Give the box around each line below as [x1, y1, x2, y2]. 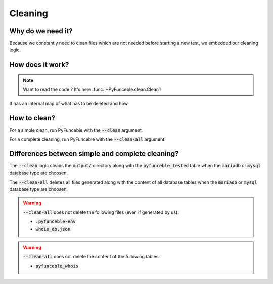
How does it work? [9, 61, 69, 69]
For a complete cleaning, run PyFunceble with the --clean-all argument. [9, 136, 166, 142]
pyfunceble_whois [35, 263, 78, 269]
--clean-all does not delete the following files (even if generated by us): [23, 209, 179, 215]
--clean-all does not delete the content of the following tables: [23, 254, 160, 260]
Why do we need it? [9, 27, 73, 35]
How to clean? [9, 113, 56, 122]
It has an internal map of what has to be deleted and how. [9, 100, 129, 106]
